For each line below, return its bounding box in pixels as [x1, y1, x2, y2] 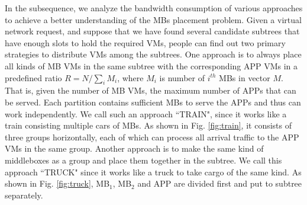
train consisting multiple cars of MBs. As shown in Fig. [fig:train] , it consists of [5, 119, 292, 132]
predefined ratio [5, 71, 62, 84]
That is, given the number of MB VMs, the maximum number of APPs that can [5, 84, 296, 97]
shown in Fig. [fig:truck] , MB [5, 177, 110, 190]
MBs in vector [219, 71, 270, 84]
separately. [5, 188, 43, 201]
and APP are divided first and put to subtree [137, 177, 302, 190]
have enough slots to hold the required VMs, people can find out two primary [5, 36, 286, 49]
